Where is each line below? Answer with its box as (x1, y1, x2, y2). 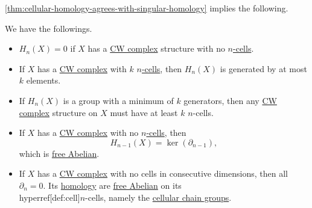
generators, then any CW (183, 94, 277, 106)
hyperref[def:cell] (19, 191, 80, 203)
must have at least (110, 106, 178, 118)
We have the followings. (5, 22, 92, 34)
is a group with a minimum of (63, 94, 174, 106)
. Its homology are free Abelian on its (43, 179, 182, 191)
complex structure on (19, 106, 98, 118)
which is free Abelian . (19, 147, 100, 159)
